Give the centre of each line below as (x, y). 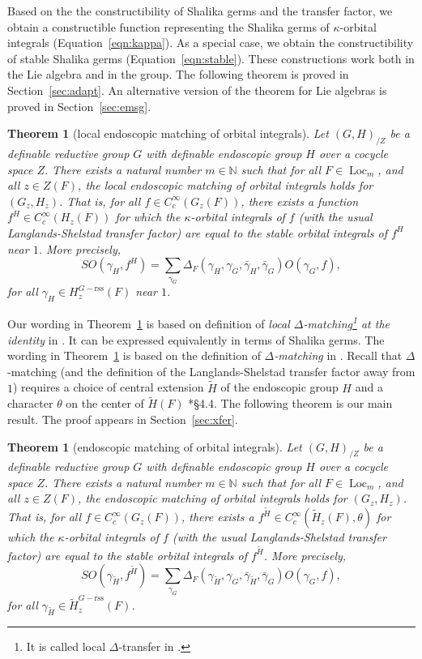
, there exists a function (300, 201)
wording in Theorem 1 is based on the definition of (134, 355)
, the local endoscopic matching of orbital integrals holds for (226, 185)
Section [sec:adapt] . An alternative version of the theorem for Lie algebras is (197, 90)
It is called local (66, 646)
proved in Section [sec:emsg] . (79, 106)
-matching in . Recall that (338, 355)
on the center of (105, 403)
